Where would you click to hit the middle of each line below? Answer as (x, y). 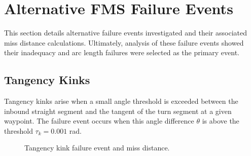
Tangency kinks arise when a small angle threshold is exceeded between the (121, 101)
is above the (221, 121)
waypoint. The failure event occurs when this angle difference (99, 121)
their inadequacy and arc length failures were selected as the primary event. (122, 52)
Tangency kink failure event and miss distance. (97, 148)
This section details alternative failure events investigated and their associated (126, 33)
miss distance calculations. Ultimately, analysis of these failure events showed (124, 42)
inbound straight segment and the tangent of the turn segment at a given (118, 111)
